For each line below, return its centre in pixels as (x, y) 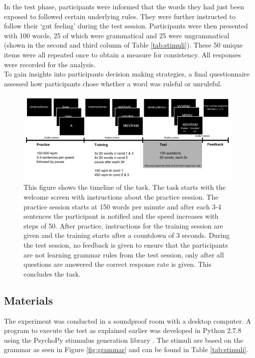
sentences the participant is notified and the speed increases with (121, 216)
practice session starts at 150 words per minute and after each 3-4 (123, 206)
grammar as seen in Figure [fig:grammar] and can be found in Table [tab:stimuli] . (126, 349)
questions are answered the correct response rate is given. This (117, 264)
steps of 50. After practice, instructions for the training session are (123, 225)
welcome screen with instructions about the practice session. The (121, 196)
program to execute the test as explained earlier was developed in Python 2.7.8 (123, 330)
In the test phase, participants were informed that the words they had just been (124, 6)
